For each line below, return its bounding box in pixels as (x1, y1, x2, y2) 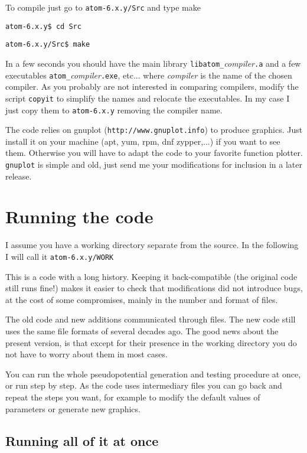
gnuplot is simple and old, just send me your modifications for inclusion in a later (5, 158, 302, 171)
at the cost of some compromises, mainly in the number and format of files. (5, 293, 278, 305)
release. (5, 170, 32, 182)
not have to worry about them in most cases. (5, 348, 168, 360)
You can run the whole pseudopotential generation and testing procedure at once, (5, 367, 301, 380)
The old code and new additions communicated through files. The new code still (5, 313, 296, 325)
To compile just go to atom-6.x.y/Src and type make (5, 1, 201, 13)
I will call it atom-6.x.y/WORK (5, 250, 114, 262)
